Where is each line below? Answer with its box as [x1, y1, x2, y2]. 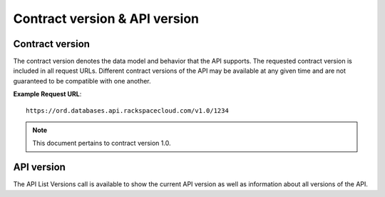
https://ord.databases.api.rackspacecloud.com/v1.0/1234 [26, 106, 230, 114]
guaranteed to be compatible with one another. [13, 76, 151, 85]
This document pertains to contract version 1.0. [32, 139, 171, 148]
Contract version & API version [13, 11, 200, 26]
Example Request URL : [13, 90, 82, 98]
